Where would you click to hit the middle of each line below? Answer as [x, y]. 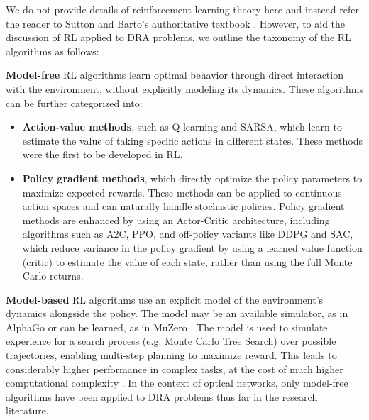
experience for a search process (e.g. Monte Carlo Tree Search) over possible [171, 341]
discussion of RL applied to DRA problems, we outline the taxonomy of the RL [178, 37]
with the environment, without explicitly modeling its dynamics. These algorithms [185, 88]
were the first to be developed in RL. [103, 154]
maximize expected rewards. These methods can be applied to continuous [182, 192]
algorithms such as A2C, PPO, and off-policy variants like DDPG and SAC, [188, 234]
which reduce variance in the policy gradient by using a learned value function [192, 247]
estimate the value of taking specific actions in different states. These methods [193, 140]
